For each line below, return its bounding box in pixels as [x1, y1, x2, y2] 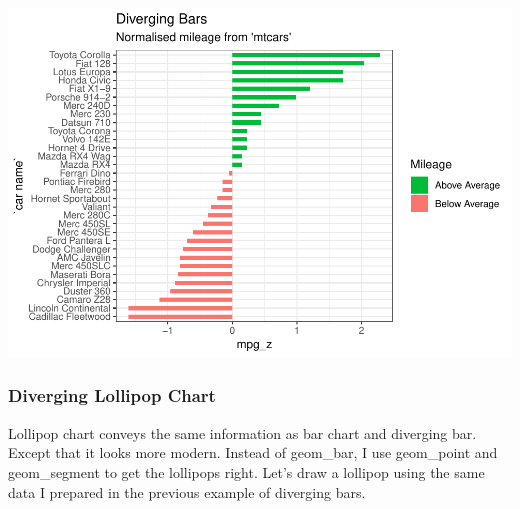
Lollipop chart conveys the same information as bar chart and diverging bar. [8, 422, 477, 443]
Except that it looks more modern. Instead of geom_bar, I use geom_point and [8, 442, 498, 463]
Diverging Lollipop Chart [8, 383, 216, 408]
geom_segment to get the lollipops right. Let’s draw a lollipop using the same [8, 461, 485, 482]
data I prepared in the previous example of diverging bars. [8, 481, 366, 502]
